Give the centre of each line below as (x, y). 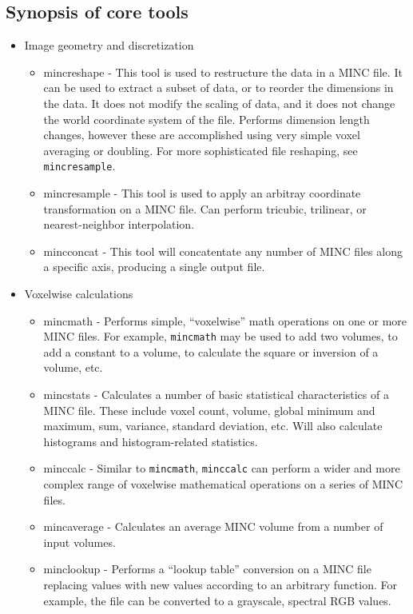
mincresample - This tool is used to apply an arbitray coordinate (202, 193)
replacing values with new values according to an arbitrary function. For (220, 585)
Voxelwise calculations (79, 293)
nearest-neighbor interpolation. (119, 224)
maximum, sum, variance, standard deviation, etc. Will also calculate (213, 426)
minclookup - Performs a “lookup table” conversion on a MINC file (207, 569)
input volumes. (79, 542)
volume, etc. (73, 367)
